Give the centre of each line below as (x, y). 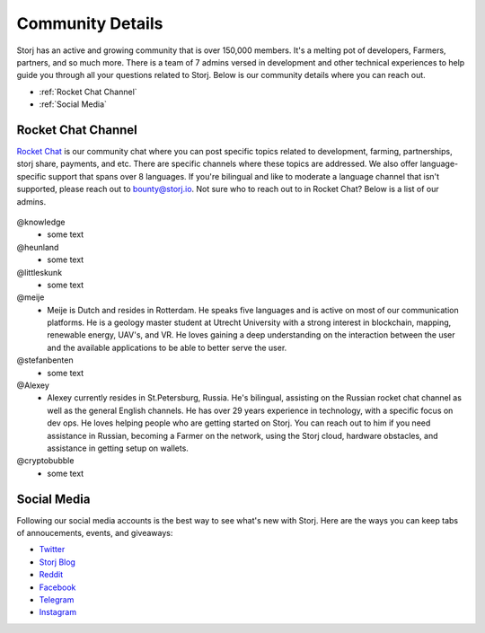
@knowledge (41, 222)
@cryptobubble (45, 461)
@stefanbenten (45, 360)
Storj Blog (57, 562)
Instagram (57, 612)
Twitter (52, 549)
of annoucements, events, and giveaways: (95, 533)
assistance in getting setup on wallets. (118, 448)
